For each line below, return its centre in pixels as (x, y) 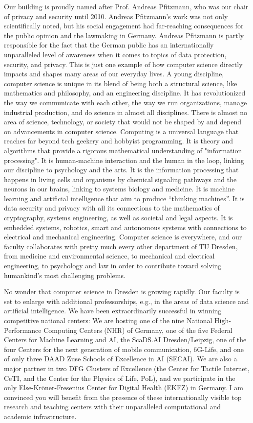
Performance (23, 330)
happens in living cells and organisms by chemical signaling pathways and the (120, 179)
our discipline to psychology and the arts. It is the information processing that (121, 170)
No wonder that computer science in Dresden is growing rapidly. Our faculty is (122, 292)
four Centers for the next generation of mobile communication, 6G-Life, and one (124, 349)
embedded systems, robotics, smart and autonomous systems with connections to (125, 227)
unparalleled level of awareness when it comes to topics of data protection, (115, 54)
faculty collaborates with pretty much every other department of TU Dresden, (121, 246)
